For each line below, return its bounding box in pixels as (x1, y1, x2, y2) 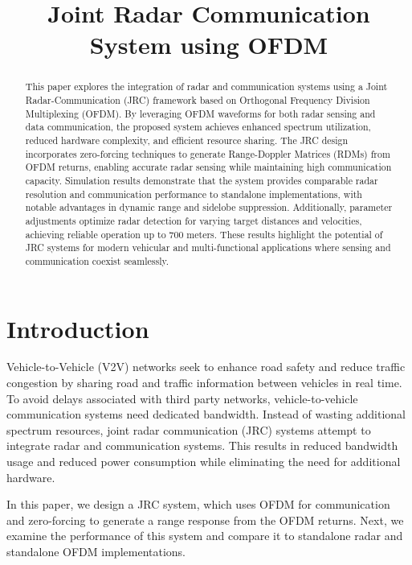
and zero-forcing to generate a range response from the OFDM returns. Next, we (6, 511, 404, 528)
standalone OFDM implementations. (6, 543, 186, 560)
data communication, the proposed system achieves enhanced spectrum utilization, (25, 120, 371, 134)
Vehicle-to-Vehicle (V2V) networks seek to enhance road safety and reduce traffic (6, 358, 406, 375)
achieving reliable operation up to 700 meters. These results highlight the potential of (25, 227, 383, 241)
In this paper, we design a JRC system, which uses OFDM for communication (6, 496, 390, 513)
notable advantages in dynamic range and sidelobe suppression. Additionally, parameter (25, 200, 393, 214)
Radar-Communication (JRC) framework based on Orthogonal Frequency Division (25, 93, 370, 107)
